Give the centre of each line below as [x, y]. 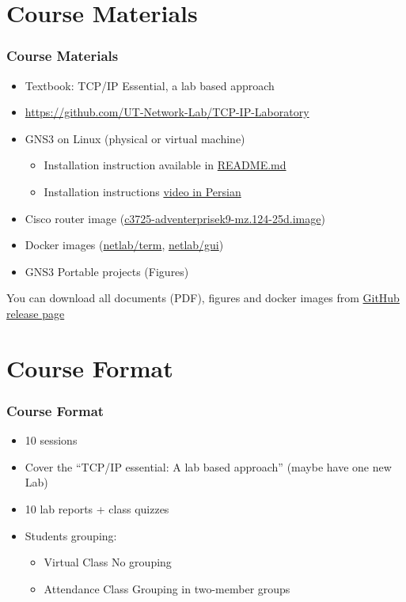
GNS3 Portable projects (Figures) [107, 271]
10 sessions [51, 440]
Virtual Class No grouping [108, 562]
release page [36, 313]
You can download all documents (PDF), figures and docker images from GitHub [203, 298]
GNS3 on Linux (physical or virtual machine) [135, 138]
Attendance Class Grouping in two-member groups [167, 588]
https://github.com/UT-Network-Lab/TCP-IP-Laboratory [167, 112]
